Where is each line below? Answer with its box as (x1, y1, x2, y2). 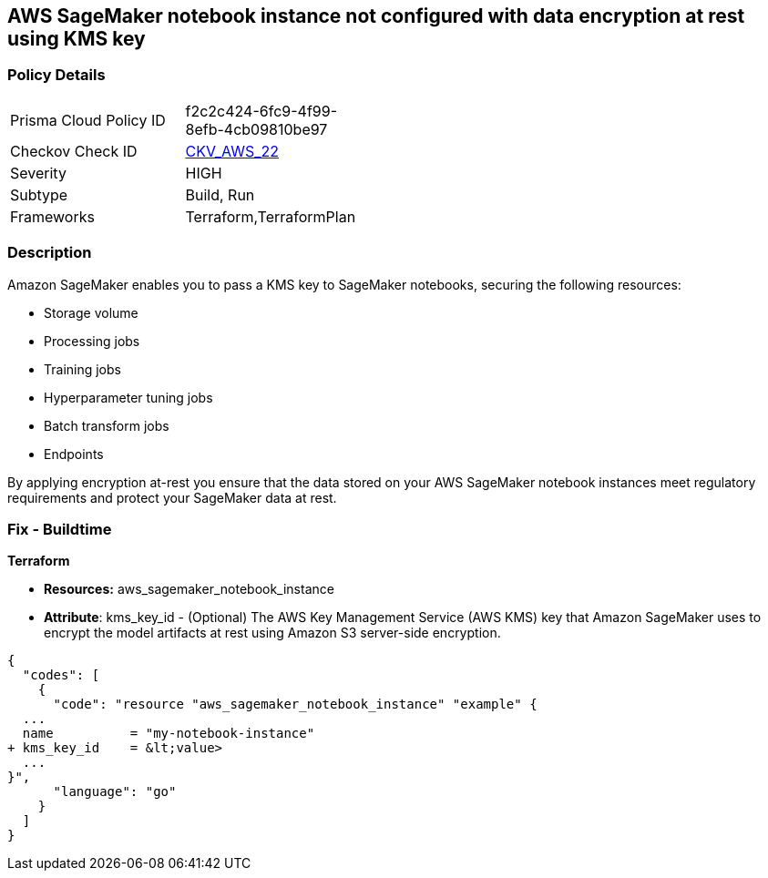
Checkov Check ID (10, 141, 138, 160)
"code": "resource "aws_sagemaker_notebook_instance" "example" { (53, 697, 538, 712)
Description (7, 243, 92, 262)
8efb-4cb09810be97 (185, 119, 328, 138)
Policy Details (7, 66, 106, 85)
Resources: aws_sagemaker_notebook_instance (44, 581, 334, 597)
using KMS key (7, 27, 146, 50)
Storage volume (44, 304, 138, 321)
